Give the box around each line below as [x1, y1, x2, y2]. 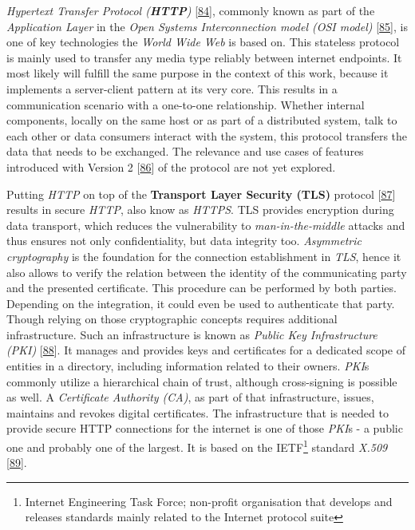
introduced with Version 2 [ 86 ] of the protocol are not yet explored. [6, 158, 336, 175]
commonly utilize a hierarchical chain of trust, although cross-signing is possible [6, 373, 397, 390]
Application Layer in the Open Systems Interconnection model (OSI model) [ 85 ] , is [6, 18, 408, 34]
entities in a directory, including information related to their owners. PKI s [6, 358, 370, 374]
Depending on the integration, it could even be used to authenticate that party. [6, 295, 395, 311]
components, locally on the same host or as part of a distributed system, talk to [6, 112, 397, 129]
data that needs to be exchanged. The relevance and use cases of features [6, 143, 364, 160]
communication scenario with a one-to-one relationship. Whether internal [6, 96, 365, 113]
